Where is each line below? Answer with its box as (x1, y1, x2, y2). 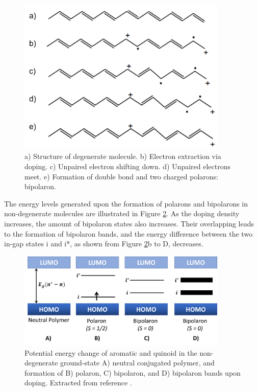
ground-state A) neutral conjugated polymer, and (60, 357, 215, 368)
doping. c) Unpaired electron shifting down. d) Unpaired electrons (24, 161, 231, 171)
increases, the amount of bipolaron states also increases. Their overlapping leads (4, 218, 254, 228)
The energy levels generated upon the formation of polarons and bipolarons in (4, 198, 248, 209)
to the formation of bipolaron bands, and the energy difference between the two (4, 228, 253, 239)
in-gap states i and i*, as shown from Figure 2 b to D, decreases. (4, 238, 203, 249)
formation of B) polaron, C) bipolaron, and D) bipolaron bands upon (24, 367, 241, 378)
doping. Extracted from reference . (24, 377, 132, 388)
